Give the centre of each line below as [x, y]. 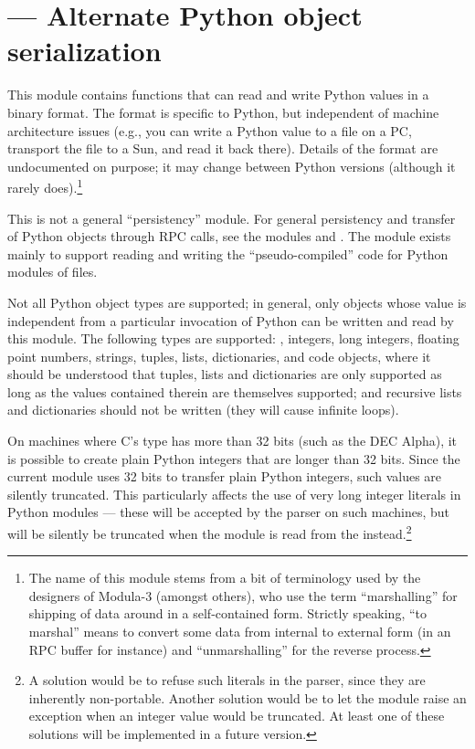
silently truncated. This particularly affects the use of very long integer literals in [234, 494]
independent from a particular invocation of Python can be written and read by [231, 320]
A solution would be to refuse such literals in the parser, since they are [227, 680]
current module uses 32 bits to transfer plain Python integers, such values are [225, 476]
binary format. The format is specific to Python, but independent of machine [223, 112]
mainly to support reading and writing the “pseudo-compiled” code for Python [228, 253]
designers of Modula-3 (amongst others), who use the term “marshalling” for [243, 595]
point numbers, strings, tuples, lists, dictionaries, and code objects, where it [219, 356]
